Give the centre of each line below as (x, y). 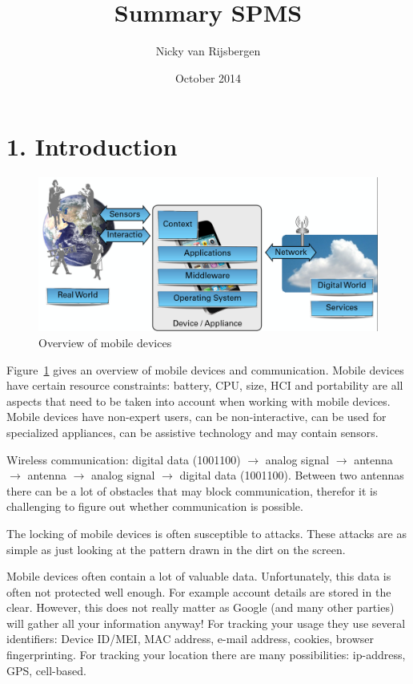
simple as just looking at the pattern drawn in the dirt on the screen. (176, 549)
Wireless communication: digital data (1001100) (124, 459)
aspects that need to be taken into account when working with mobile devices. (198, 401)
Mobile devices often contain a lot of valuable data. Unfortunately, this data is (199, 576)
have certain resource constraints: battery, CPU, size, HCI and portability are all (205, 385)
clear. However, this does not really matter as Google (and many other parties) (200, 607)
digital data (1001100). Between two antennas (292, 475)
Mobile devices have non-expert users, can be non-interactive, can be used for (196, 417)
